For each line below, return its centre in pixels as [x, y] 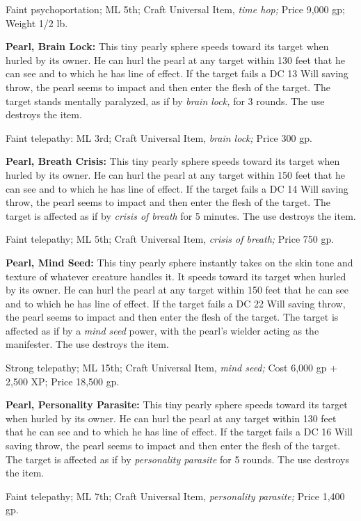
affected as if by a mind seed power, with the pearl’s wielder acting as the [162, 330]
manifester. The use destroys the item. [87, 344]
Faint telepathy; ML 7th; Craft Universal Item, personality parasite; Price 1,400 [175, 496]
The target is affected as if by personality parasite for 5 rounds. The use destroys [177, 459]
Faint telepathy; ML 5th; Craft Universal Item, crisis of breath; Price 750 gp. [170, 239]
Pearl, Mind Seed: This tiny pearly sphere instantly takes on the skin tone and [179, 262]
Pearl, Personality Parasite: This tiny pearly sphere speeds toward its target [177, 404]
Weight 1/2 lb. [37, 23]
